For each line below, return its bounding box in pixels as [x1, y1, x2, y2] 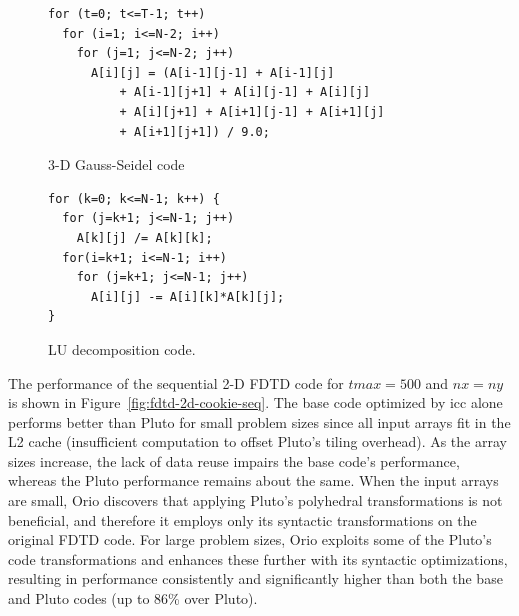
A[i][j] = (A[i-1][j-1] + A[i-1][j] [90, 65, 335, 80]
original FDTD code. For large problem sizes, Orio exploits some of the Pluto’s [8, 529, 492, 550]
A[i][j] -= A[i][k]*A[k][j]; [90, 289, 285, 304]
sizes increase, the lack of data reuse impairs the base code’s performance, [8, 450, 460, 471]
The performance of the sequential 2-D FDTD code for [8, 372, 344, 393]
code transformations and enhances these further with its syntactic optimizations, [8, 548, 508, 569]
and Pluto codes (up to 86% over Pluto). [8, 588, 258, 609]
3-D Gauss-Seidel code [48, 154, 185, 175]
